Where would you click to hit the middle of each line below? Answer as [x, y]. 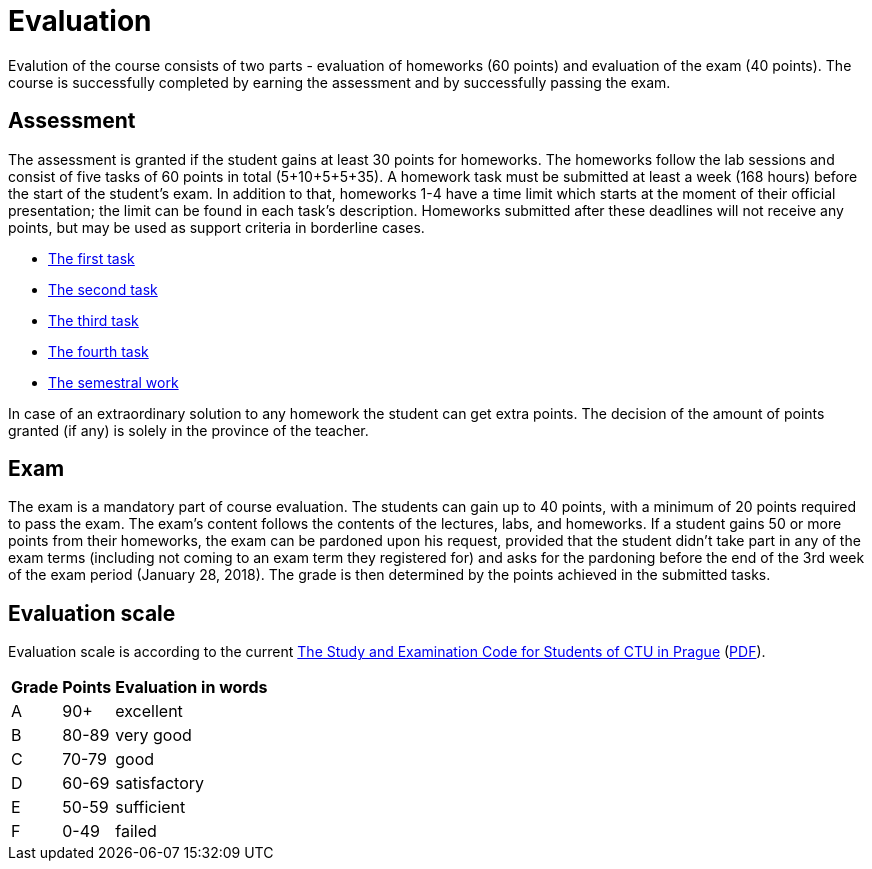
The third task [93, 320]
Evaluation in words [191, 687]
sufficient [150, 807]
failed [136, 831]
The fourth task [98, 351]
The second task [103, 289]
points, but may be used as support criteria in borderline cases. [216, 227]
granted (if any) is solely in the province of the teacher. [188, 430]
